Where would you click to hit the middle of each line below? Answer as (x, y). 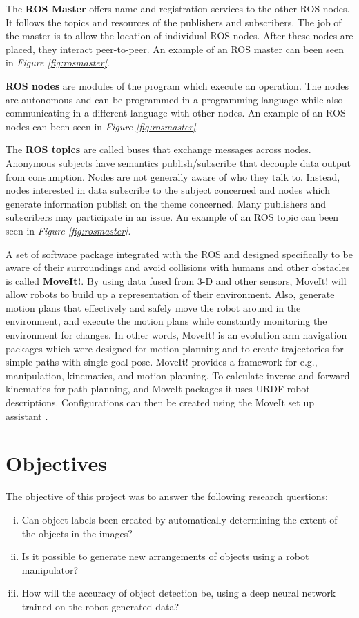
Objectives (56, 463)
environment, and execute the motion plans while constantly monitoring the (166, 321)
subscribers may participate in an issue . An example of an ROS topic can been (172, 217)
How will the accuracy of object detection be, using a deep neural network (179, 593)
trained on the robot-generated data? (100, 606)
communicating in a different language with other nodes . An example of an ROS (176, 113)
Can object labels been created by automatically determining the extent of (179, 519)
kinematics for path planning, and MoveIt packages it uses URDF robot (158, 389)
